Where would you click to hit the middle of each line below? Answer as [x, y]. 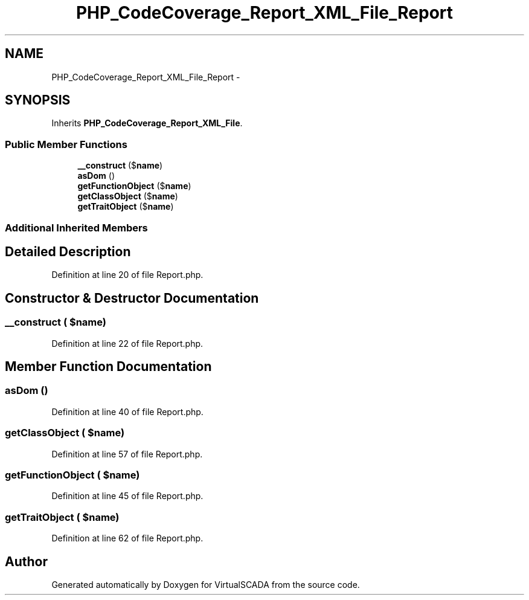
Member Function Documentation [108, 367]
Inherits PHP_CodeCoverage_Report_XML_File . [147, 123]
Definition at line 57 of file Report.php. [127, 454]
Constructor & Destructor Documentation [132, 298]
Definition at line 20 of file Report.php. [127, 275]
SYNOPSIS [38, 100]
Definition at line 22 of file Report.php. [127, 343]
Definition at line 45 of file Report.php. [127, 496]
